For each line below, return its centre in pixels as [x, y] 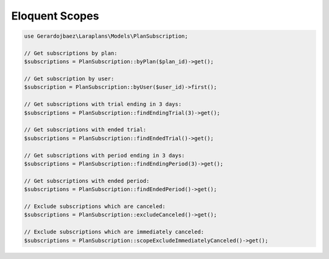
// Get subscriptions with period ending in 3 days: [104, 155]
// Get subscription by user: [69, 79]
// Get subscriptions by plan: [71, 53]
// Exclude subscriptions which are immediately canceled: [114, 232]
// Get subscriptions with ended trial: [85, 130]
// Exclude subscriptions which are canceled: [95, 206]
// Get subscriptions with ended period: [87, 181]
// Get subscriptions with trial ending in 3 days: [103, 104]
